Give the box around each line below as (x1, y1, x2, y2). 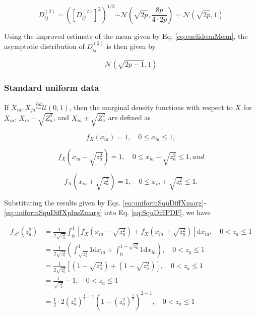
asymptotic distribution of (4, 40, 85, 51)
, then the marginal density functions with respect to (69, 101, 233, 112)
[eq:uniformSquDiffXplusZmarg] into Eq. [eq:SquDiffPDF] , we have (4, 207, 211, 218)
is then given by (106, 40, 156, 51)
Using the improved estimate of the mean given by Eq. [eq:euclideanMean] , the (4, 30, 248, 41)
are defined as (108, 112, 151, 123)
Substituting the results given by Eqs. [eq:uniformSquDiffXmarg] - (4, 197, 207, 207)
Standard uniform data (4, 81, 99, 94)
